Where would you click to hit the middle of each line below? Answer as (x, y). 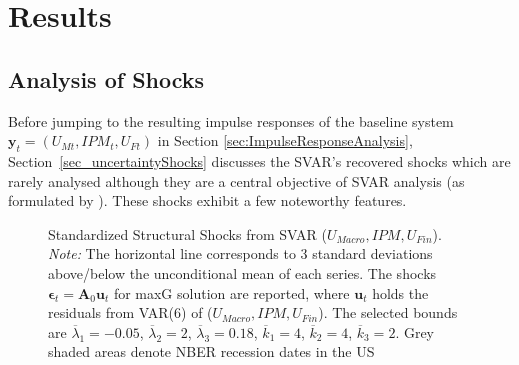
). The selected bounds (388, 312)
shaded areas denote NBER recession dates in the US (211, 351)
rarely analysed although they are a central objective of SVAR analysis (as (236, 180)
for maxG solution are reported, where (231, 292)
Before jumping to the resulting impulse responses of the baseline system (231, 120)
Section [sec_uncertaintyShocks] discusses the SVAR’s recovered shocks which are (259, 160)
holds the (400, 292)
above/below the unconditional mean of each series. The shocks (242, 272)
